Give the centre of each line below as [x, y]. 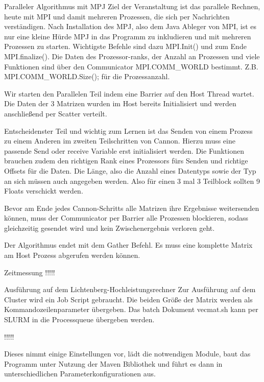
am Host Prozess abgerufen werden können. [72, 255]
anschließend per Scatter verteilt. [56, 113]
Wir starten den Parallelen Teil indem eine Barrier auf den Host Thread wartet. [129, 93]
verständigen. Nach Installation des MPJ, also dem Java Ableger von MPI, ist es [130, 26]
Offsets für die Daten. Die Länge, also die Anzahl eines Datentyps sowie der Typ [130, 170]
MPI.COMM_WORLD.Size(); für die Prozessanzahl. [87, 76]
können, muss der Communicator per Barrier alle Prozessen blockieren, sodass [126, 218]
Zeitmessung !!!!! [30, 272]
